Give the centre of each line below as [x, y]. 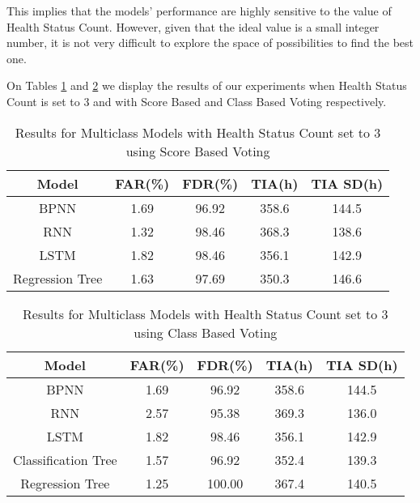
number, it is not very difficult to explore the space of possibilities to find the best [210, 43]
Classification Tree [65, 459]
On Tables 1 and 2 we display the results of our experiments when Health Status [207, 85]
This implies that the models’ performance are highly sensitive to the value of [199, 11]
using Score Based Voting [198, 151]
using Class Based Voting [206, 332]
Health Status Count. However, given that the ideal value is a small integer [193, 26]
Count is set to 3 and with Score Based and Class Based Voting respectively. [197, 101]
